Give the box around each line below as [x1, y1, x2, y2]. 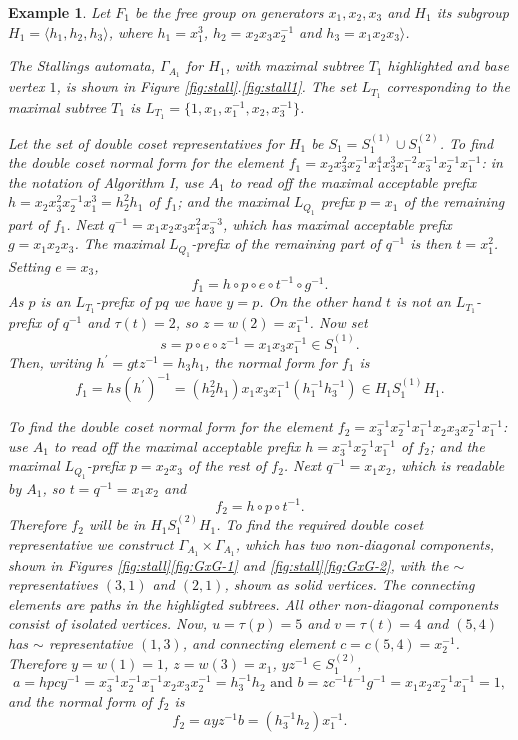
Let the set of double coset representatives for [8, 132, 284, 153]
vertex [8, 76, 45, 97]
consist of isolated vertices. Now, [8, 613, 208, 634]
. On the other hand [259, 291, 381, 312]
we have [173, 291, 222, 312]
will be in [88, 514, 146, 535]
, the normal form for [204, 352, 337, 372]
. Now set [309, 312, 368, 333]
